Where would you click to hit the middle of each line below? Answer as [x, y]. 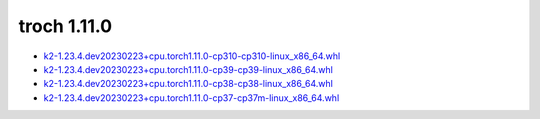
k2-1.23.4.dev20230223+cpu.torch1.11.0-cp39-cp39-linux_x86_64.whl [188, 69]
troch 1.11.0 [65, 26]
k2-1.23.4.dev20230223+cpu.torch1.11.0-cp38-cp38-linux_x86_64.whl [188, 84]
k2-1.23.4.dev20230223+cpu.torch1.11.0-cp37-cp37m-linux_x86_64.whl [191, 97]
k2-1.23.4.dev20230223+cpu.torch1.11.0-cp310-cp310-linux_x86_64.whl [192, 56]
